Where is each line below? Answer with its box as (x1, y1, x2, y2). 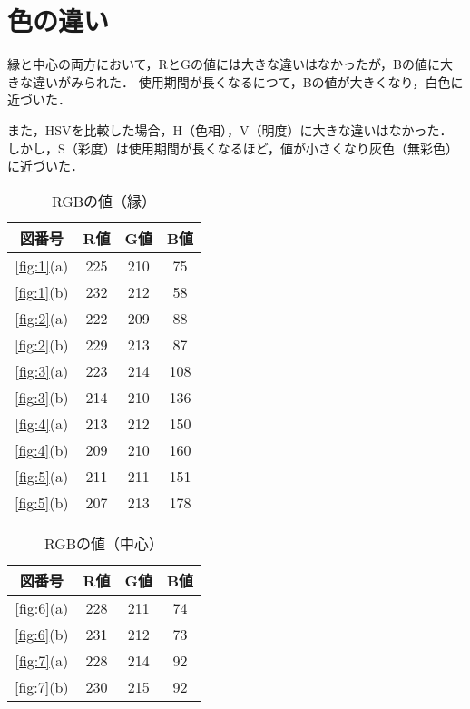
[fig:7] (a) (15, 649, 69, 671)
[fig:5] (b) (15, 491, 69, 513)
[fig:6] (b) (15, 623, 69, 645)
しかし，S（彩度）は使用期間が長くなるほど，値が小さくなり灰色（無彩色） (7, 138, 459, 157)
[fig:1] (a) (15, 254, 69, 276)
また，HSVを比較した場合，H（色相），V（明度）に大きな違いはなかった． (7, 120, 453, 139)
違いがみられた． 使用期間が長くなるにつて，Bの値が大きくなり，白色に (32, 72, 464, 91)
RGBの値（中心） (44, 532, 164, 554)
